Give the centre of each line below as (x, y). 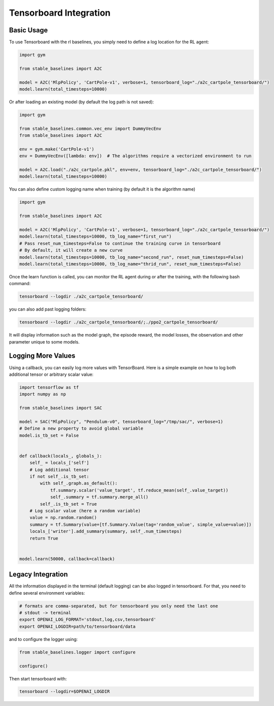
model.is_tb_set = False (49, 435)
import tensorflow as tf (49, 387)
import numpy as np (43, 394)
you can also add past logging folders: (48, 309)
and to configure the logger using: (43, 639)
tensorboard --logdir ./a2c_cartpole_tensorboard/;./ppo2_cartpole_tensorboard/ (119, 322)
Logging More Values (42, 356)
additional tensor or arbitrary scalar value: (51, 374)
